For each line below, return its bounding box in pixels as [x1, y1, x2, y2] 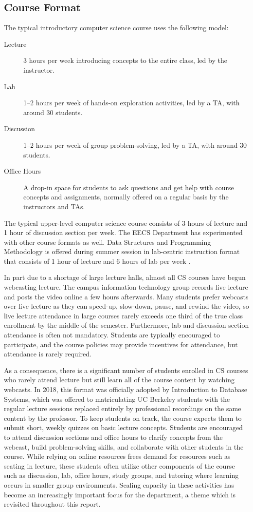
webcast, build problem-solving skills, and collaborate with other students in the [4, 441, 244, 452]
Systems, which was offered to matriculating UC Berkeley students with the [4, 394, 230, 404]
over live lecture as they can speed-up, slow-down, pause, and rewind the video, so [4, 301, 249, 311]
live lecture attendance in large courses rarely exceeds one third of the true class [4, 310, 243, 320]
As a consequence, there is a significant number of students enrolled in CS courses [4, 365, 248, 375]
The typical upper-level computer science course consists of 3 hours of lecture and [4, 217, 248, 228]
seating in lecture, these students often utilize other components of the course [4, 460, 235, 471]
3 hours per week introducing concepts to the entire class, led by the [23, 55, 227, 65]
